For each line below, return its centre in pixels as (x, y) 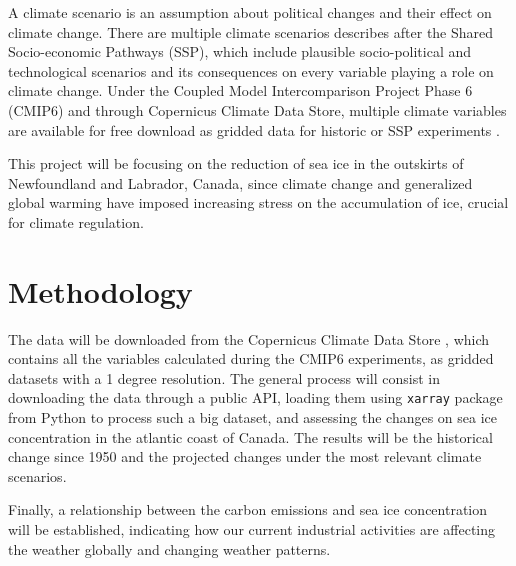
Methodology (100, 290)
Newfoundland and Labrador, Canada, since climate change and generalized (240, 182)
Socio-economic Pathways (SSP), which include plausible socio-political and (240, 51)
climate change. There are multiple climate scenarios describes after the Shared (251, 31)
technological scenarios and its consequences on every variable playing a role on (251, 70)
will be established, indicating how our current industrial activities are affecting (252, 529)
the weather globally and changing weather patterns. (169, 548)
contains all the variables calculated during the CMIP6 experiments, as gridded (251, 358)
